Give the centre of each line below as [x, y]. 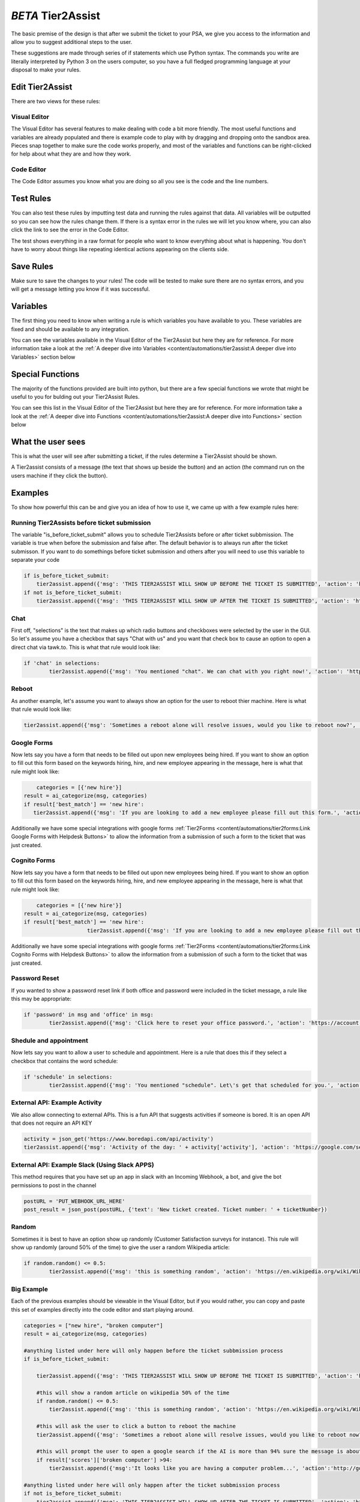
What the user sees [48, 442]
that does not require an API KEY [52, 1123]
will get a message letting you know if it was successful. [80, 289]
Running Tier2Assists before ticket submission [81, 523]
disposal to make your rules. [46, 70]
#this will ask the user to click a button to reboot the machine [136, 1426]
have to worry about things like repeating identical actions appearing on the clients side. [120, 249]
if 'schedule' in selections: [68, 1077]
